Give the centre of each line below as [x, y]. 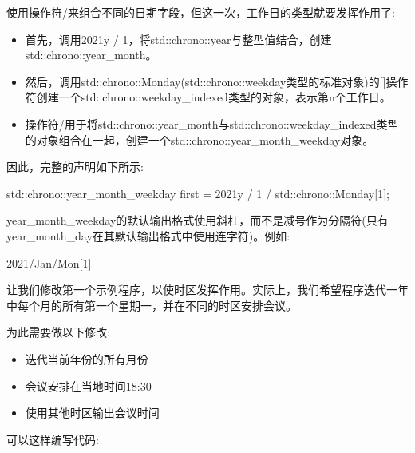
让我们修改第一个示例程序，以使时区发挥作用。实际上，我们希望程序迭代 [196, 290]
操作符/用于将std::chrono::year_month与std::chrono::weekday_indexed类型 [212, 123]
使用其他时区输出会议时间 [92, 413]
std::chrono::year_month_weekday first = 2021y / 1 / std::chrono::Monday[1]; [198, 193]
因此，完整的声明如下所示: [75, 167]
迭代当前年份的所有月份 [87, 358]
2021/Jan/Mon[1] [49, 262]
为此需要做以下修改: [58, 332]
